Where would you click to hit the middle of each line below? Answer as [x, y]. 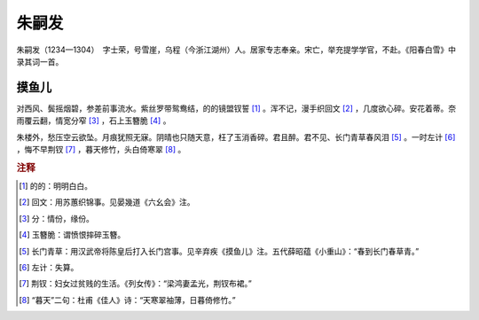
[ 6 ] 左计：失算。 [49, 268]
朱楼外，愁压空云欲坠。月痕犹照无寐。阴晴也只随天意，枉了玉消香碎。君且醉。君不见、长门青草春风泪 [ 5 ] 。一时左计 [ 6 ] [236, 137]
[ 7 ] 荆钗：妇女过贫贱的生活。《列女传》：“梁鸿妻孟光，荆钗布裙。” [135, 284]
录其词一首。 [40, 61]
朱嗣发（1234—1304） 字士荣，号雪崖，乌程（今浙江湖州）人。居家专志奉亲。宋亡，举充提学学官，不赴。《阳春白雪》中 [236, 50]
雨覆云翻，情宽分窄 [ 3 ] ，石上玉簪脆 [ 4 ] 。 [94, 121]
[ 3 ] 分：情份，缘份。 [57, 218]
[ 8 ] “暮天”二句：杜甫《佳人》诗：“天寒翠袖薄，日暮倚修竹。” [127, 300]
